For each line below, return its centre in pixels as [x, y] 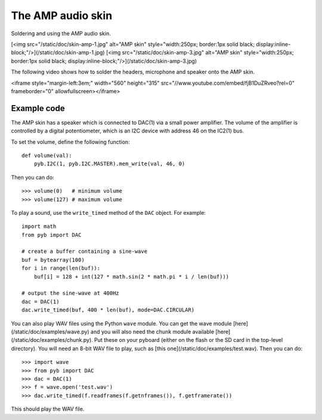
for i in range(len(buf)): [61, 268]
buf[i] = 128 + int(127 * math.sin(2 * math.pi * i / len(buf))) [131, 277]
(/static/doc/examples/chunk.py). [52, 340]
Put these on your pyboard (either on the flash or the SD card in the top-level [189, 340]
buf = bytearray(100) [53, 260]
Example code [38, 108]
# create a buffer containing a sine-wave [85, 251]
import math [39, 226]
